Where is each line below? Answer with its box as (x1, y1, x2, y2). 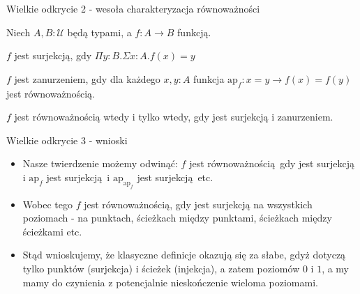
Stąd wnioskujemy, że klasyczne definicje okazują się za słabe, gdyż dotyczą (22, 247, 346, 262)
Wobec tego (22, 196, 73, 211)
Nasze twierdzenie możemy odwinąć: (22, 156, 178, 171)
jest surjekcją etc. (137, 169, 213, 184)
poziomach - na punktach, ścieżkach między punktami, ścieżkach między (22, 210, 332, 225)
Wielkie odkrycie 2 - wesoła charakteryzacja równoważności (6, 1, 260, 15)
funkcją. (177, 24, 211, 39)
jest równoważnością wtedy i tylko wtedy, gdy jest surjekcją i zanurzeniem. (14, 109, 333, 124)
